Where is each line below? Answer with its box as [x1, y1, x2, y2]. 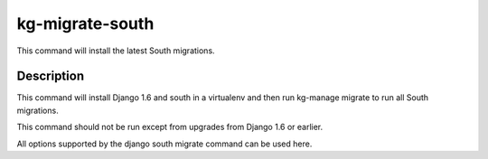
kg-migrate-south [16, 14, 155, 33]
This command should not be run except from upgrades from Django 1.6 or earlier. [16, 122, 324, 133]
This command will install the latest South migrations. [16, 45, 216, 56]
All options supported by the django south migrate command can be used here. [16, 138, 313, 149]
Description [16, 69, 85, 84]
